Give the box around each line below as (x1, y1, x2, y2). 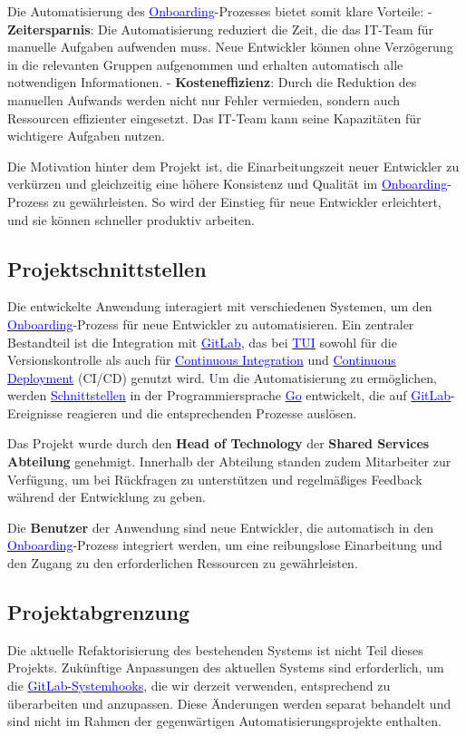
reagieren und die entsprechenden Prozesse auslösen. (66, 403, 357, 422)
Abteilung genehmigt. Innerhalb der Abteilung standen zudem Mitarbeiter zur (7, 452, 451, 471)
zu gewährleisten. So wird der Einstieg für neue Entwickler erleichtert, (53, 191, 442, 211)
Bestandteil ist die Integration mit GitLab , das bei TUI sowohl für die (7, 332, 397, 351)
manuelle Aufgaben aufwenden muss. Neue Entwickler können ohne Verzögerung (7, 37, 453, 56)
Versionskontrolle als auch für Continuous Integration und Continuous (7, 350, 396, 369)
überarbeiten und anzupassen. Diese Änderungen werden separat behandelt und (7, 693, 451, 712)
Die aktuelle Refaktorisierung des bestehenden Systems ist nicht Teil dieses (7, 640, 423, 659)
